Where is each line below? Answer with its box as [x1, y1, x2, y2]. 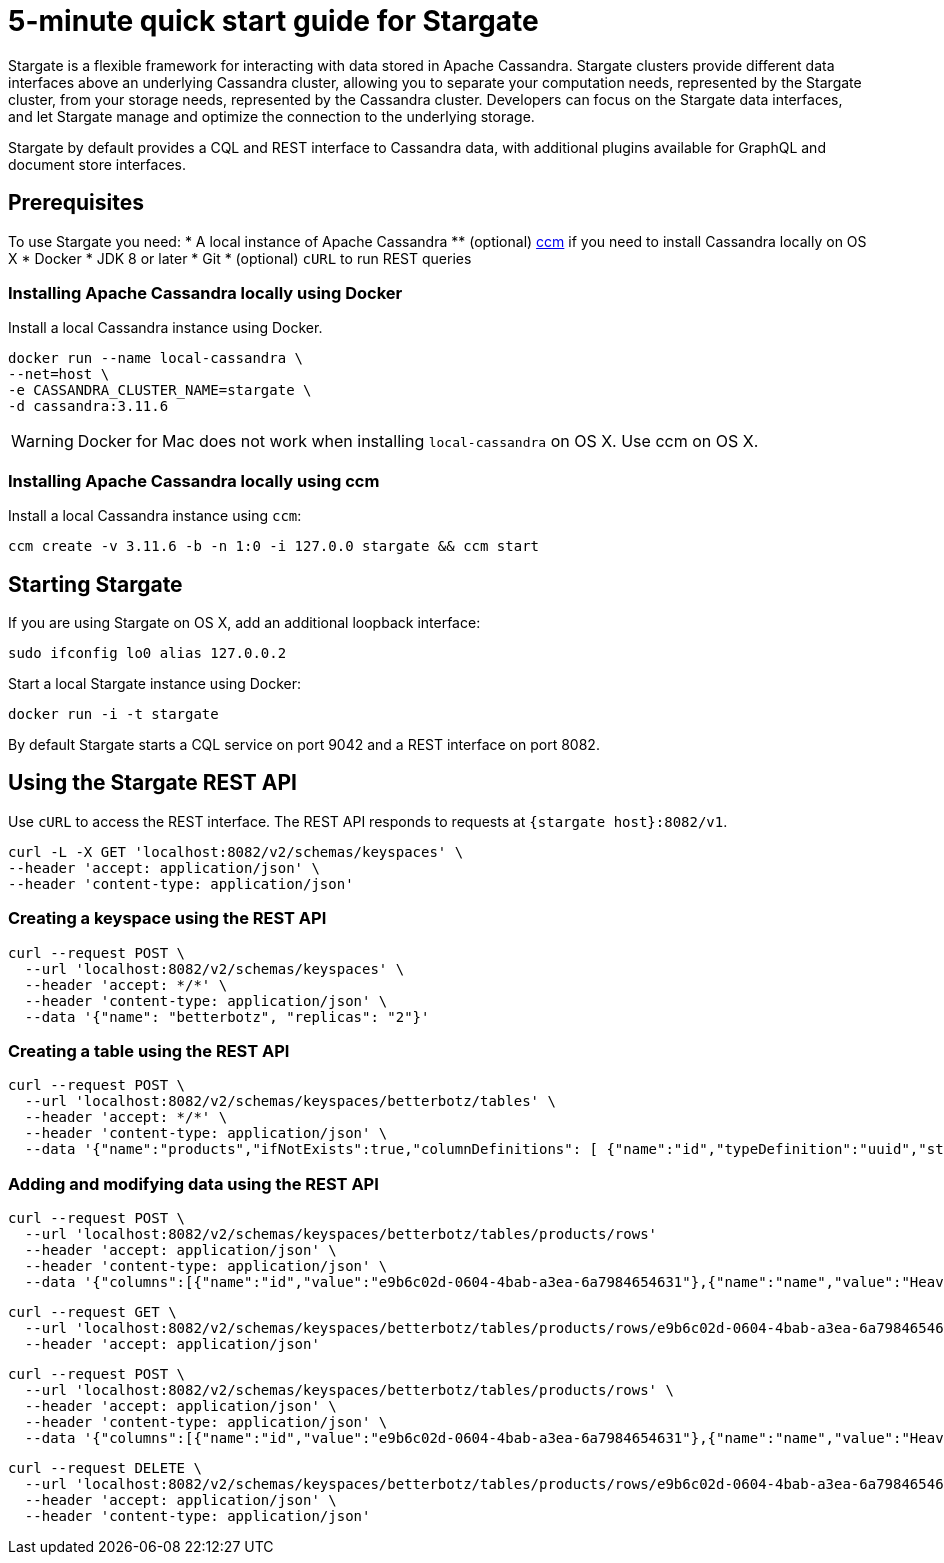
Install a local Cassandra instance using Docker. [8, 319, 323, 337]
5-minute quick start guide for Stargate [8, 4, 539, 38]
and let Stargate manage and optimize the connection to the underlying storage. [8, 107, 535, 125]
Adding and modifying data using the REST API [8, 1173, 379, 1194]
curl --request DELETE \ [8, 1460, 202, 1477]
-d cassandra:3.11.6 [8, 398, 169, 415]
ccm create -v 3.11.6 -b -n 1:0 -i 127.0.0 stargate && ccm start [8, 538, 540, 555]
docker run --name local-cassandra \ [8, 350, 304, 367]
